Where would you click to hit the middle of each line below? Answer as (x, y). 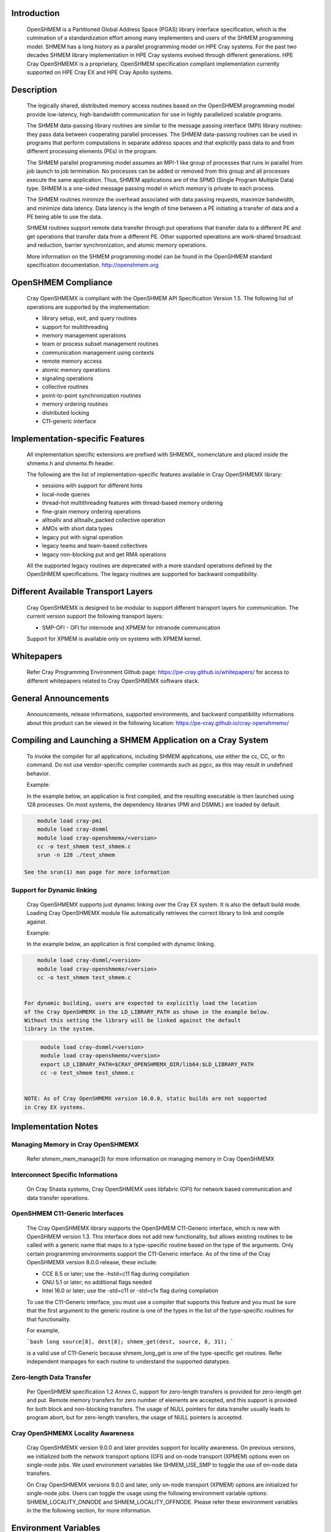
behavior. (38, 773)
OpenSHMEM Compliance (62, 282)
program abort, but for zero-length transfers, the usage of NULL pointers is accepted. (135, 1417)
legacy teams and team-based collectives (95, 546)
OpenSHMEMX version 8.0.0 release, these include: (92, 1262)
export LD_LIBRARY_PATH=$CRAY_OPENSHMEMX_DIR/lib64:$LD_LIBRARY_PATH (147, 1064)
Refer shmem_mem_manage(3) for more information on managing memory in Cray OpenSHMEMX (150, 1159)
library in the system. (60, 1029)
